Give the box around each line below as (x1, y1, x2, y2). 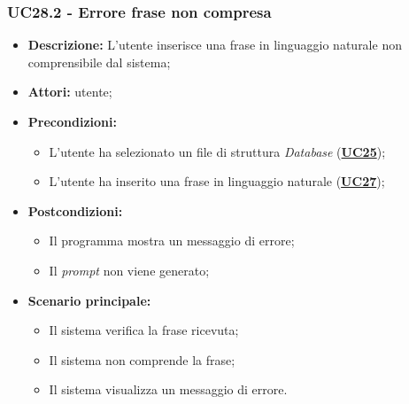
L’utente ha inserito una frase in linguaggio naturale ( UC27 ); (49, 172, 385, 190)
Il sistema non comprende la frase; (49, 350, 235, 369)
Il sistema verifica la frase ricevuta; (49, 321, 239, 339)
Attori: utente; (27, 82, 112, 101)
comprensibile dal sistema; (27, 52, 171, 71)
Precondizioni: (27, 113, 117, 130)
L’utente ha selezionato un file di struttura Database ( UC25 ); (49, 142, 386, 160)
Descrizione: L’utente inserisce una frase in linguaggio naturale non (27, 35, 402, 54)
